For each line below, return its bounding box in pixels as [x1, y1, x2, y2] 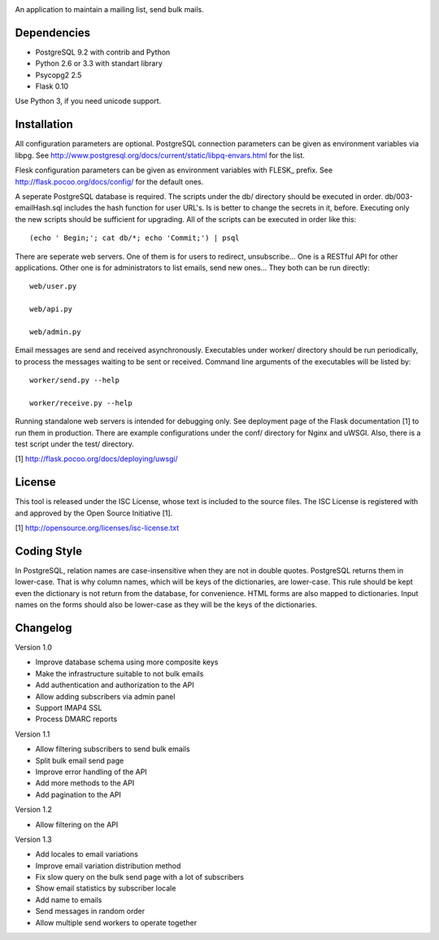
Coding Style [15, 544, 83, 558]
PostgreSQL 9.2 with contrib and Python [35, 47, 171, 57]
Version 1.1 [15, 729, 50, 739]
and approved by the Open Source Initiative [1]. [15, 508, 173, 518]
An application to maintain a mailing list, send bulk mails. [15, 5, 205, 14]
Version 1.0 [15, 642, 52, 652]
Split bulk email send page [35, 755, 124, 765]
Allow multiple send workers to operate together [35, 917, 198, 927]
